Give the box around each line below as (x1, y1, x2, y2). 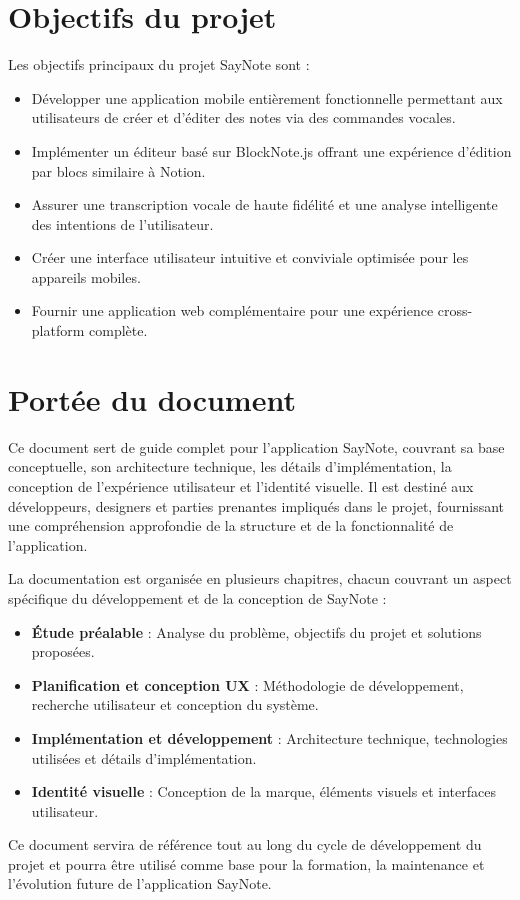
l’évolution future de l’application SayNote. (8, 873, 272, 894)
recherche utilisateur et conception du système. (31, 694, 319, 715)
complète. (89, 320, 148, 341)
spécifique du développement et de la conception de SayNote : (8, 587, 387, 608)
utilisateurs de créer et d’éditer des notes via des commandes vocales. (31, 107, 456, 128)
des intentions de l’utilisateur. (31, 213, 214, 234)
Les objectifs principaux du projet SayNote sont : (8, 54, 310, 75)
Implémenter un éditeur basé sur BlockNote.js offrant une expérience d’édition (31, 140, 512, 161)
